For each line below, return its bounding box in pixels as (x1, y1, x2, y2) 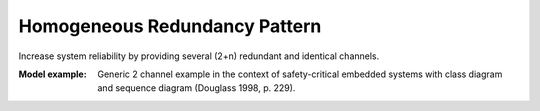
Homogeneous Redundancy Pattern (18, 15, 322, 37)
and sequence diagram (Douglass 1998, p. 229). (97, 82, 296, 94)
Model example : (18, 68, 87, 80)
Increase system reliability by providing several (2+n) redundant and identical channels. (18, 50, 380, 62)
